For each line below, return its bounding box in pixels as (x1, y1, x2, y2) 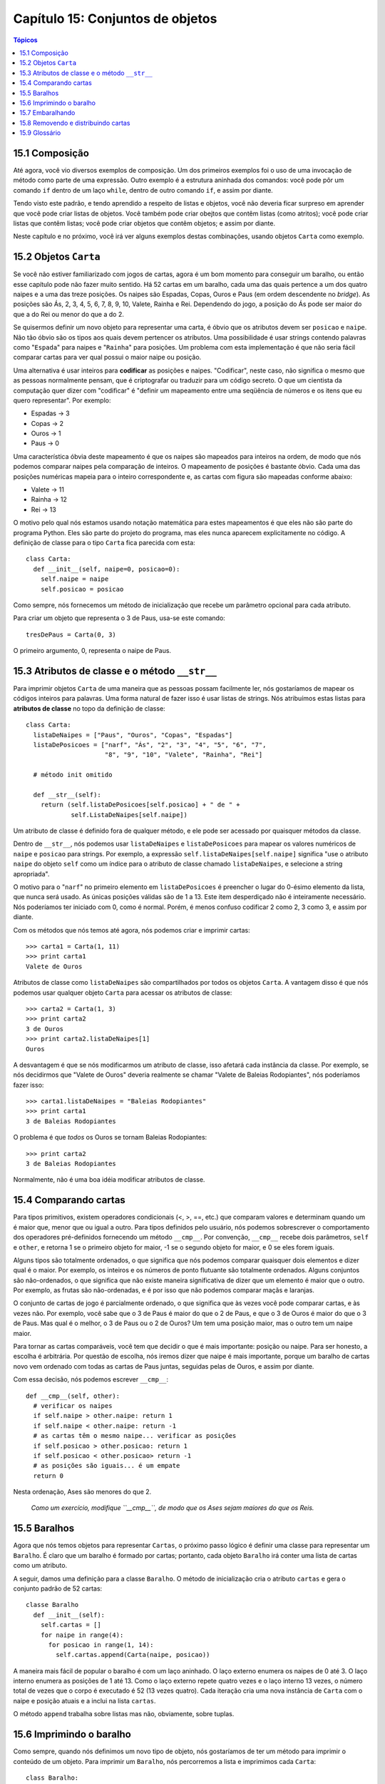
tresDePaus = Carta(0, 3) (26, 630, 117, 639)
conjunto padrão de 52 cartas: (13, 1584, 103, 1593)
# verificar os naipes (33, 1402, 113, 1409)
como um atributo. (13, 1561, 68, 1570)
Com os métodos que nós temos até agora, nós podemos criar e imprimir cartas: (13, 926, 250, 934)
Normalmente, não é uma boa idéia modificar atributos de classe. (13, 1175, 205, 1184)
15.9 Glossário (19, 128, 61, 137)
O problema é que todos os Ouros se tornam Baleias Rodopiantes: (13, 1133, 207, 1142)
